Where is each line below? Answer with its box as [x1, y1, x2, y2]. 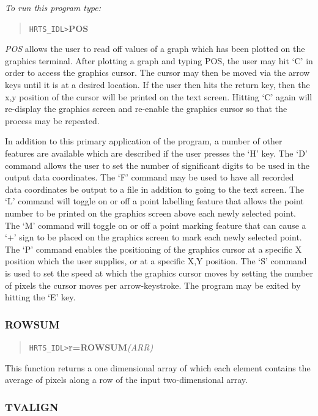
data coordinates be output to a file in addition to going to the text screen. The [5, 182, 305, 195]
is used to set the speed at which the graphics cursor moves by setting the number [5, 266, 313, 279]
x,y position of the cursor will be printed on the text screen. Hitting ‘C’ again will [5, 90, 312, 103]
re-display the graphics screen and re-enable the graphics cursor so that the [5, 102, 287, 115]
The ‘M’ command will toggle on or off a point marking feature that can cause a [5, 218, 306, 231]
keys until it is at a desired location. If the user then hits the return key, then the [5, 78, 310, 91]
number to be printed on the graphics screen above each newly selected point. [5, 206, 296, 219]
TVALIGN [5, 399, 59, 414]
